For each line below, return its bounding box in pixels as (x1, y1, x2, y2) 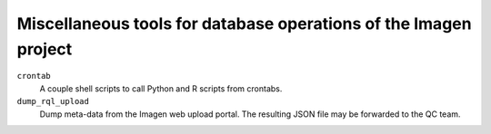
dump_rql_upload (16, 96, 90, 107)
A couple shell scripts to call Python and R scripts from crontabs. (39, 82, 283, 94)
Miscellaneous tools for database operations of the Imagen (16, 14, 472, 33)
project (16, 39, 73, 59)
